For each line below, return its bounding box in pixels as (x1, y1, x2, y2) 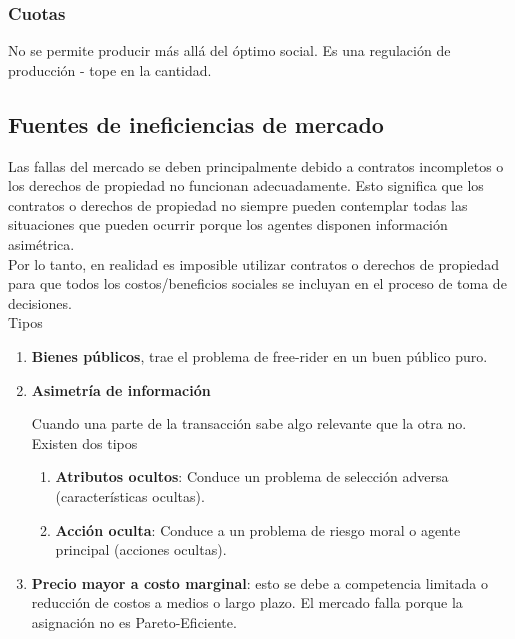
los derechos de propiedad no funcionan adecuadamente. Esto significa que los (8, 175, 484, 196)
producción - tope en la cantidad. (8, 59, 212, 80)
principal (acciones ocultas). (55, 539, 227, 560)
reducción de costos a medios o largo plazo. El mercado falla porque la (31, 592, 463, 613)
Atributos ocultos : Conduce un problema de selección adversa (55, 466, 449, 487)
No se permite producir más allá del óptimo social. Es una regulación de (8, 40, 451, 61)
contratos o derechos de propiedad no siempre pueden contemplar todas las (8, 194, 468, 215)
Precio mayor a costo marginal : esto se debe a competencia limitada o (31, 572, 489, 593)
